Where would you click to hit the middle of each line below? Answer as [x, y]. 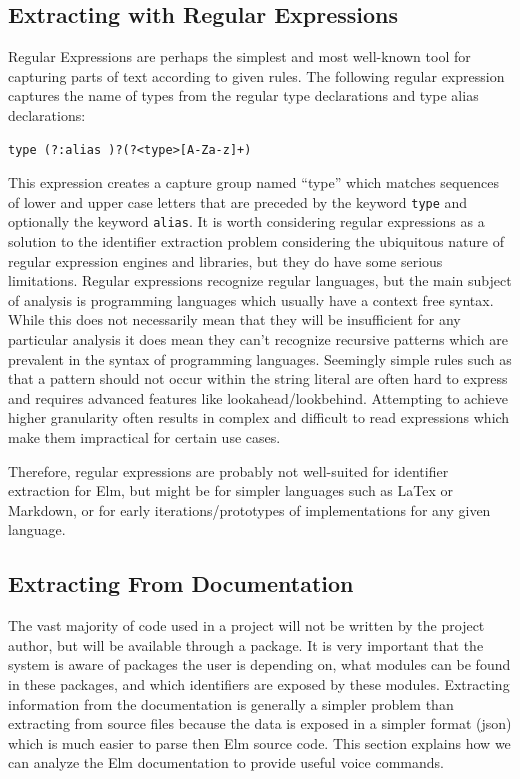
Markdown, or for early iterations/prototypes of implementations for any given [249, 509]
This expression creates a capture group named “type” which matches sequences [254, 182]
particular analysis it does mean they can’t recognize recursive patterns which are [258, 339]
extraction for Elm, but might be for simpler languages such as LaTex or [231, 490]
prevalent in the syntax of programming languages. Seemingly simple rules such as [260, 358]
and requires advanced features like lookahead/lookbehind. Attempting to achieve [258, 397]
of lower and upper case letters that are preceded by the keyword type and [238, 201]
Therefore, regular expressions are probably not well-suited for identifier [228, 470]
